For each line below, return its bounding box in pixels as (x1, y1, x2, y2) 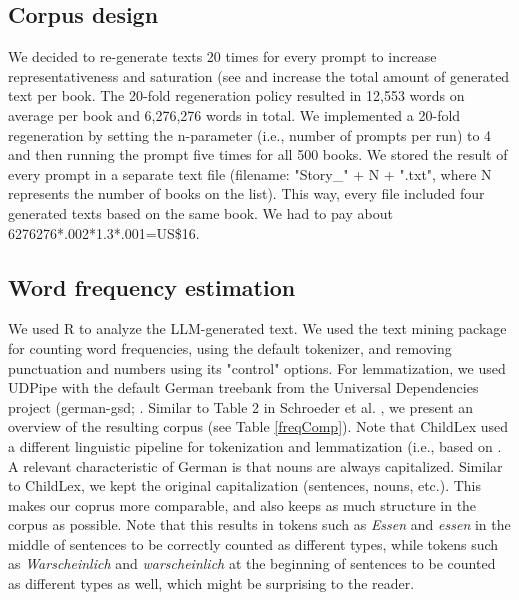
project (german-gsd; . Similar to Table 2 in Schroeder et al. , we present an (8, 396, 474, 417)
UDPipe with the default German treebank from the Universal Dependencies (8, 377, 479, 398)
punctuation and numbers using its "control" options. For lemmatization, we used (8, 357, 506, 378)
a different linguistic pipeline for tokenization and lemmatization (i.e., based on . (8, 435, 502, 456)
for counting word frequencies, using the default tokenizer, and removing (8, 337, 452, 358)
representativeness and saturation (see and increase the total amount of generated (8, 65, 510, 86)
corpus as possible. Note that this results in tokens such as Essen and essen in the (8, 514, 511, 535)
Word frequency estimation (8, 271, 296, 302)
